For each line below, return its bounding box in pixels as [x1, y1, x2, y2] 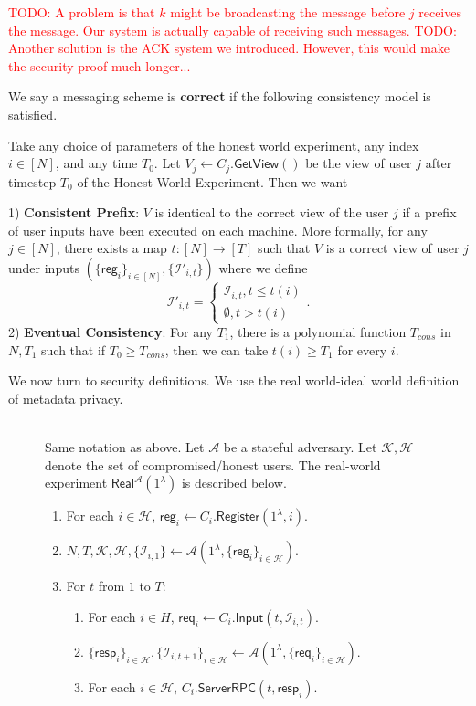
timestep [8, 172, 57, 191]
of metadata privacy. [8, 388, 123, 407]
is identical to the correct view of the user [154, 203, 389, 222]
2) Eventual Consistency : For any [8, 322, 213, 342]
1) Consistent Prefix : [8, 203, 140, 222]
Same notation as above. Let [45, 437, 205, 456]
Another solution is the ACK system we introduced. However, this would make [8, 38, 450, 58]
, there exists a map [56, 238, 167, 258]
